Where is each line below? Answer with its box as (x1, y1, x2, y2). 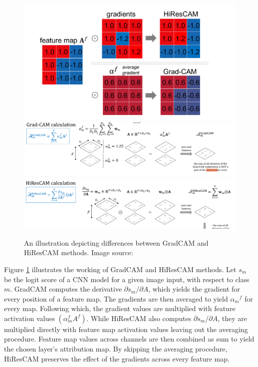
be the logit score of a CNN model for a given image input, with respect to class (4, 274, 250, 284)
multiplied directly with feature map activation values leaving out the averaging (4, 324, 248, 334)
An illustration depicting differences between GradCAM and (24, 237, 209, 248)
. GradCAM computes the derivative (10, 284, 122, 294)
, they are (218, 313, 247, 323)
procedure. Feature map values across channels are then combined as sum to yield (4, 334, 255, 344)
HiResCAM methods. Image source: (24, 247, 133, 258)
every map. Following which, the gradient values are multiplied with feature (4, 303, 236, 314)
